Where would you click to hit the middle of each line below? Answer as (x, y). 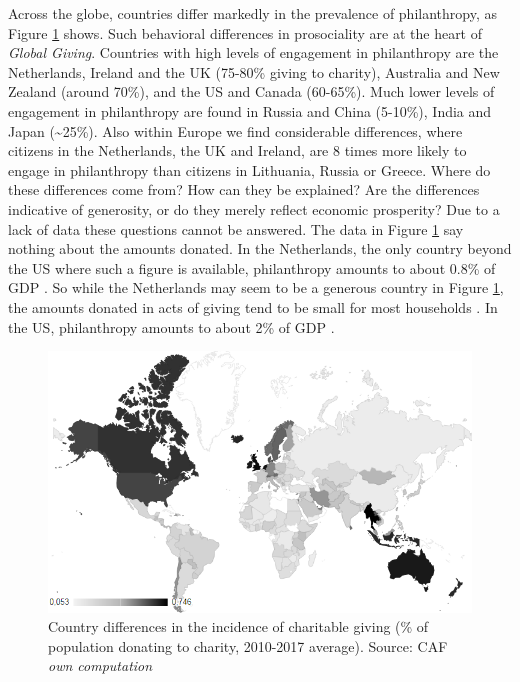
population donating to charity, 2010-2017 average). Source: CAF (248, 645)
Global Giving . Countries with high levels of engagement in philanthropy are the (253, 52)
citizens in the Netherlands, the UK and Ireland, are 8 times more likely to (237, 150)
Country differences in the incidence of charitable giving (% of (238, 626)
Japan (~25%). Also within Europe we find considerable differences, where (235, 130)
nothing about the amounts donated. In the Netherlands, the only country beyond (260, 248)
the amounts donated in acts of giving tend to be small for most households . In (253, 306)
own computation (100, 665)
